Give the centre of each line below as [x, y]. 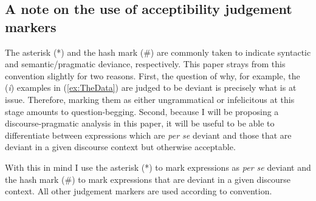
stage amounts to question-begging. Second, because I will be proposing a [142, 111]
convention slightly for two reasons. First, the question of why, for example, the [153, 75]
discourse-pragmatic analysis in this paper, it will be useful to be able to [140, 123]
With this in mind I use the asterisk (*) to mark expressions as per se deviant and [158, 167]
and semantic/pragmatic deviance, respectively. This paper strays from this [145, 64]
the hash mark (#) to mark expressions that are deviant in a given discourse [148, 179]
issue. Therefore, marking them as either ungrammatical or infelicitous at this [150, 99]
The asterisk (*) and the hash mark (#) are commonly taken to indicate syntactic [158, 52]
